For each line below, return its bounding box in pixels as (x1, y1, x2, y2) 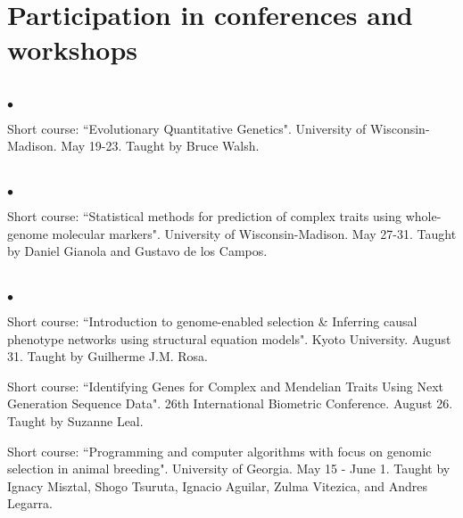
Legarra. (7, 494, 53, 513)
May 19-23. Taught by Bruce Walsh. (61, 136, 260, 155)
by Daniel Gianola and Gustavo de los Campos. (7, 242, 268, 260)
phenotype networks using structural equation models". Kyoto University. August (7, 329, 451, 348)
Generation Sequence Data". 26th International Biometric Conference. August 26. (7, 394, 453, 413)
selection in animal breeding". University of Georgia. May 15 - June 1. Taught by (7, 459, 451, 478)
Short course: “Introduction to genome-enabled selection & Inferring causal (7, 312, 418, 331)
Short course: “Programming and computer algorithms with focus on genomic (7, 441, 432, 460)
